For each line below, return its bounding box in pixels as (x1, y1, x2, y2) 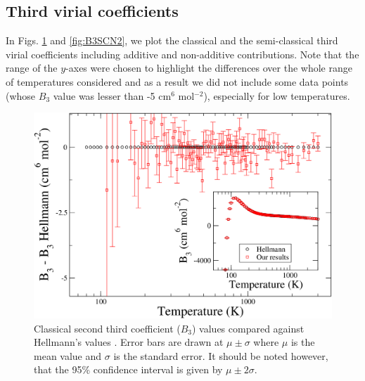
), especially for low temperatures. (203, 88, 350, 103)
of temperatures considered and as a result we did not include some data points (6, 74, 349, 89)
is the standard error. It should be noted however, (113, 348, 328, 363)
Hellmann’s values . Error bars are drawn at (34, 335, 224, 349)
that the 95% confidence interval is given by (34, 362, 223, 377)
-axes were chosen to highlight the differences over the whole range (65, 60, 352, 75)
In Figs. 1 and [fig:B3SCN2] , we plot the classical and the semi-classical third (6, 33, 338, 48)
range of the (6, 60, 58, 75)
